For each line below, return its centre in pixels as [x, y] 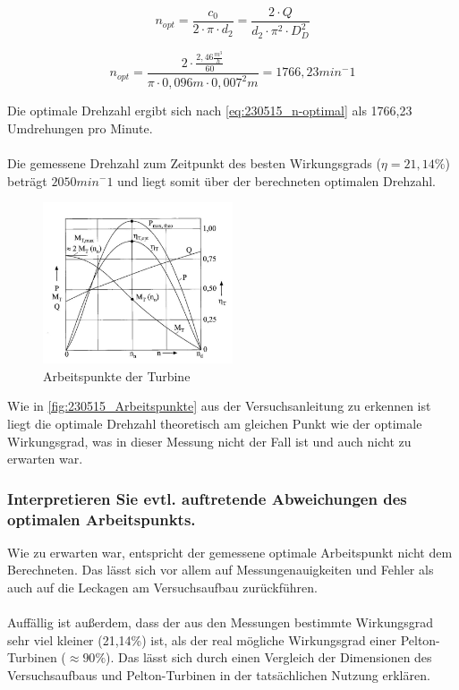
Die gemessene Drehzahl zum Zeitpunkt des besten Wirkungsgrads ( [194, 162]
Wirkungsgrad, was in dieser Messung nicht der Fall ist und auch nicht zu [209, 441]
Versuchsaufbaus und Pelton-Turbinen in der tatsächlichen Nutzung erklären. [219, 675]
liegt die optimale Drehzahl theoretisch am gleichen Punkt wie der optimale [215, 423]
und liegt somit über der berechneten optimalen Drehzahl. [276, 180]
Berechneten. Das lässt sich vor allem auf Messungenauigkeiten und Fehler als [221, 570]
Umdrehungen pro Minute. [80, 128]
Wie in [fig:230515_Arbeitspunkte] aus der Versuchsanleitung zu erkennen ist [219, 406]
